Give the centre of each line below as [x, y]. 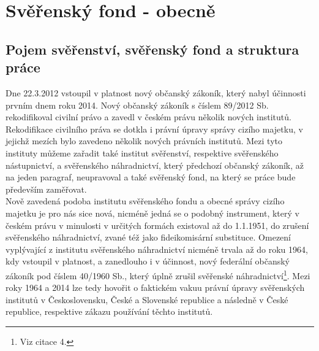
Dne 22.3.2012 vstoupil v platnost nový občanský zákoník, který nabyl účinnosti [156, 92]
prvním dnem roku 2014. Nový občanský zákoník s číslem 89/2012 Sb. [137, 105]
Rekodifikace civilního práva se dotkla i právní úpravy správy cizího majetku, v [154, 129]
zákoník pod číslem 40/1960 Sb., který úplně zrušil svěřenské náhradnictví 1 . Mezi [158, 274]
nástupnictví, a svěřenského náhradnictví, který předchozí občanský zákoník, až [155, 165]
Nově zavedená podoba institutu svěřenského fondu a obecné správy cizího [145, 201]
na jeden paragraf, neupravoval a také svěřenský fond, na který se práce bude [151, 177]
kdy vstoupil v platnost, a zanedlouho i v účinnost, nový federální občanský [148, 261]
